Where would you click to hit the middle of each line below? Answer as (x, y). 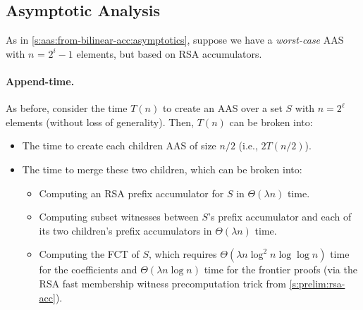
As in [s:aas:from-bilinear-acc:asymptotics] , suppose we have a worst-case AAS (175, 40)
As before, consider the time (67, 108)
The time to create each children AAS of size (119, 145)
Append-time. (40, 81)
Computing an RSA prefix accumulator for (131, 193)
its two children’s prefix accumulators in (125, 230)
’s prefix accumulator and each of (280, 217)
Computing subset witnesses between (119, 217)
